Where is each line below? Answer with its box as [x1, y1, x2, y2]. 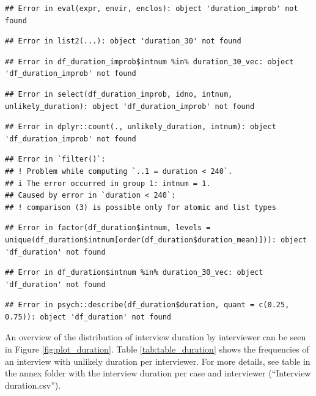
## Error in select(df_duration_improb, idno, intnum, [5, 89, 233, 99]
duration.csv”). [5, 378, 61, 391]
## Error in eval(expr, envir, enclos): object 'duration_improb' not [5, 4, 298, 13]
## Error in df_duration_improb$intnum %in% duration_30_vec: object [5, 57, 294, 66]
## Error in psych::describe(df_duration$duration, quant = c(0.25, [5, 301, 290, 310]
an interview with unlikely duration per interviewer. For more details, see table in [5, 354, 310, 367]
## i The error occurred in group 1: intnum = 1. [5, 179, 211, 188]
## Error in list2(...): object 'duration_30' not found [5, 37, 241, 46]
